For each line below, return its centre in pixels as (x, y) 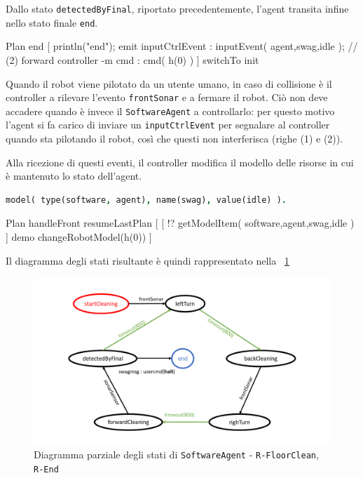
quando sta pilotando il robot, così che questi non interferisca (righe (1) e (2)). (174, 139)
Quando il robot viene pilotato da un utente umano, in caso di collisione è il (169, 83)
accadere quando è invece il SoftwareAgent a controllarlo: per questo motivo (170, 111)
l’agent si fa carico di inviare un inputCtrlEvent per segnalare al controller (168, 125)
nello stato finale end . (52, 22)
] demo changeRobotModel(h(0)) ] (79, 237)
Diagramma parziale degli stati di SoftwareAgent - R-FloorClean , (176, 454)
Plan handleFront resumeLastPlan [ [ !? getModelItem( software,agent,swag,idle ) (180, 223)
